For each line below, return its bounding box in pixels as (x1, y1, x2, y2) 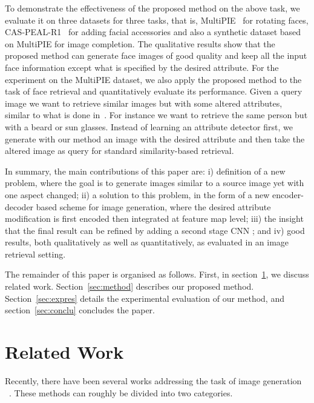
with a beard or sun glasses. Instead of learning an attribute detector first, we (5, 120, 293, 133)
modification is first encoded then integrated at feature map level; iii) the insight (5, 212, 304, 225)
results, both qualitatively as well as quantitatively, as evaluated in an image (5, 236, 289, 248)
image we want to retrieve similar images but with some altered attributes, (5, 96, 283, 109)
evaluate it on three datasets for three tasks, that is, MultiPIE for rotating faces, (5, 13, 309, 26)
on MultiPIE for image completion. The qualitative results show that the (5, 37, 275, 50)
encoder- (272, 188, 304, 201)
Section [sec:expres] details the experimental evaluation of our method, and (5, 291, 284, 304)
